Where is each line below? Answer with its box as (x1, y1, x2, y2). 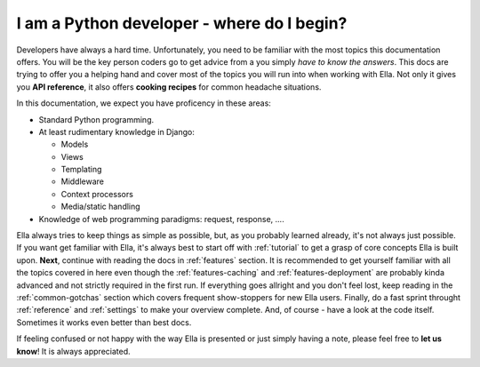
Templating (60, 164, 102, 175)
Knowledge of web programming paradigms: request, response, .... (38, 213, 284, 224)
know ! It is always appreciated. (16, 346, 131, 356)
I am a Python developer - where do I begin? (16, 13, 348, 33)
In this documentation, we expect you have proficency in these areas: (16, 98, 271, 108)
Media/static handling (60, 201, 141, 212)
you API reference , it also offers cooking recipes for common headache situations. (16, 81, 322, 92)
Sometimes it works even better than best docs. (16, 316, 192, 328)
